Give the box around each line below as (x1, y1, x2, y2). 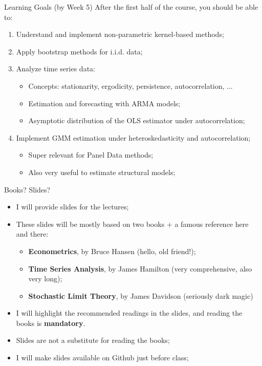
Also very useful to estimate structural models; (28, 166, 176, 177)
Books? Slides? (4, 184, 51, 195)
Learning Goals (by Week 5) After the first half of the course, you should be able (4, 2, 258, 12)
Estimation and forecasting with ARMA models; (28, 98, 181, 108)
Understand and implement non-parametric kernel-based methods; (16, 29, 224, 40)
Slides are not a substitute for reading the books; (16, 335, 170, 345)
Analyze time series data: (16, 63, 95, 74)
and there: (16, 228, 49, 239)
